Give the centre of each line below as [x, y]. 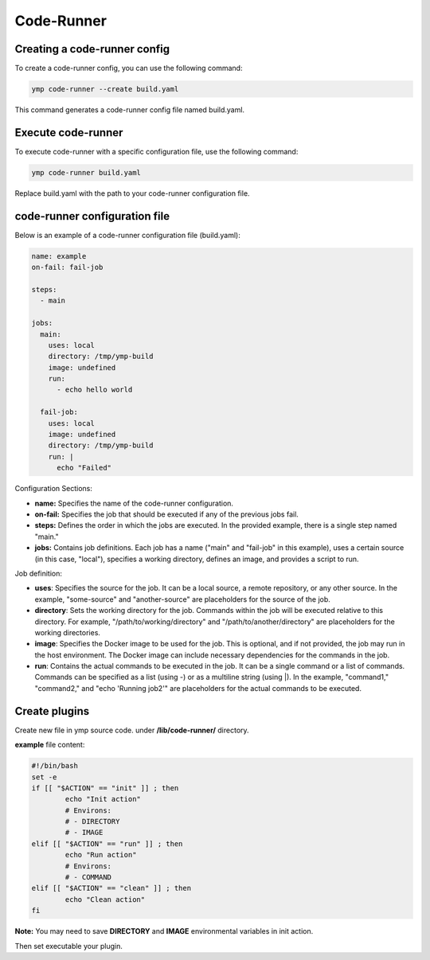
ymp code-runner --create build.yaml [105, 89]
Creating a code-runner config [92, 49]
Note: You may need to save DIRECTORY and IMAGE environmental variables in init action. [164, 931]
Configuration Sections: [54, 489]
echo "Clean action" [105, 899]
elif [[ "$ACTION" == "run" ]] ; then [107, 843]
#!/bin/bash [55, 766]
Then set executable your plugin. [68, 946]
